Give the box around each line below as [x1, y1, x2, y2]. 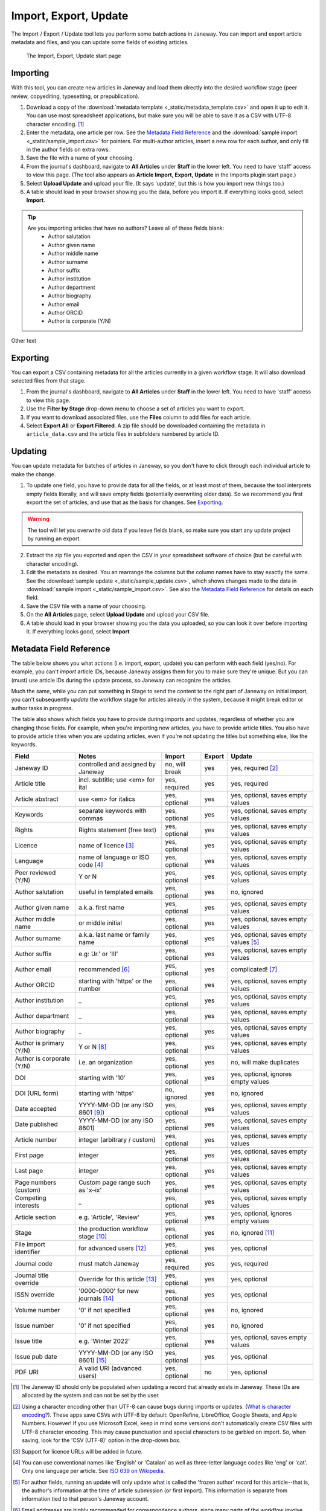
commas [78, 814, 103, 822]
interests [14, 1201, 40, 1209]
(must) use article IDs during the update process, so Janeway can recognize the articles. [11, 676, 232, 684]
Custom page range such [78, 1178, 151, 1186]
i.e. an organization [78, 1058, 133, 1066]
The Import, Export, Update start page [26, 52, 121, 60]
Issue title [14, 1336, 42, 1345]
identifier [14, 1247, 40, 1256]
